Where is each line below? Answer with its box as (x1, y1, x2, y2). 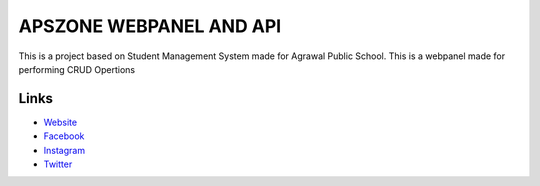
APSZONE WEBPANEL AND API (18, 15, 282, 37)
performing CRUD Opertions (18, 63, 135, 75)
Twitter (43, 158, 73, 170)
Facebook (43, 130, 85, 142)
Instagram (43, 144, 85, 156)
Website (43, 116, 78, 128)
